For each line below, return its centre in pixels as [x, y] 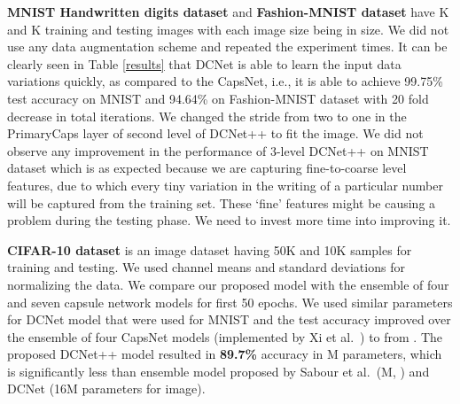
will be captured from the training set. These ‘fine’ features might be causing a [222, 202]
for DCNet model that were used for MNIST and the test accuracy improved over [229, 319]
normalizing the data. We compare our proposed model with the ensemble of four [228, 284]
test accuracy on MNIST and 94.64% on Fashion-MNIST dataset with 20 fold [218, 98]
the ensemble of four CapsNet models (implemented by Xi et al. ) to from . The [225, 336]
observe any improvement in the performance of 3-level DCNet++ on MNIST [218, 150]
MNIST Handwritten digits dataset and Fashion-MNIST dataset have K [228, 12]
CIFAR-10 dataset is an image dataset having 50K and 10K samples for [210, 249]
